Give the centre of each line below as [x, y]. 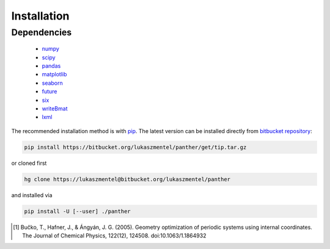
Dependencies [42, 32]
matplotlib [54, 74]
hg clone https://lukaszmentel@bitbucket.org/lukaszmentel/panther [127, 179]
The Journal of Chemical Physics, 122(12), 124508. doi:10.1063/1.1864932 [114, 236]
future [50, 92]
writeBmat [55, 108]
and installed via [32, 195]
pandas [51, 66]
